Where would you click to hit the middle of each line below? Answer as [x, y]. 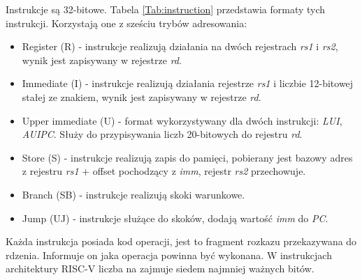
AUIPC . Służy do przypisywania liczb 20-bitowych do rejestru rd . [162, 134]
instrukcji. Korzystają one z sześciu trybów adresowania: [126, 23]
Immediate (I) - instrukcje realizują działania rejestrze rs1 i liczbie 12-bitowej [188, 83]
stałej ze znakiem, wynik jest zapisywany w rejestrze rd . [142, 96]
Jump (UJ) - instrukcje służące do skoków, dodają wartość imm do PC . [175, 218]
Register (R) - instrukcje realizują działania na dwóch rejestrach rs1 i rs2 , [180, 46]
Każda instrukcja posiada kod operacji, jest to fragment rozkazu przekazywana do [181, 241]
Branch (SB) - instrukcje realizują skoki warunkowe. [133, 194]
